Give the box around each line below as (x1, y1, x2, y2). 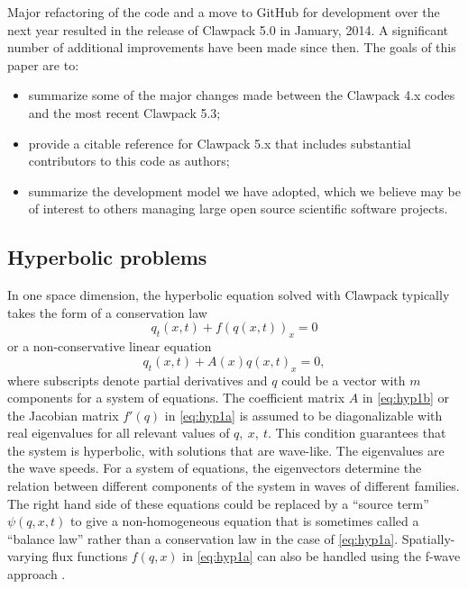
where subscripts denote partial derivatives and (7, 370, 268, 389)
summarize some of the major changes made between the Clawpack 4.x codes (28, 86, 455, 104)
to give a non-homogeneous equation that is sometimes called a (70, 512, 419, 530)
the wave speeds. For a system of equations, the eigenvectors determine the (7, 458, 422, 477)
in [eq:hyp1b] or (362, 388, 450, 407)
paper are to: (7, 55, 79, 74)
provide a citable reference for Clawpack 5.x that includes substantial (28, 133, 411, 152)
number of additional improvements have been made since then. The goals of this (7, 38, 456, 57)
